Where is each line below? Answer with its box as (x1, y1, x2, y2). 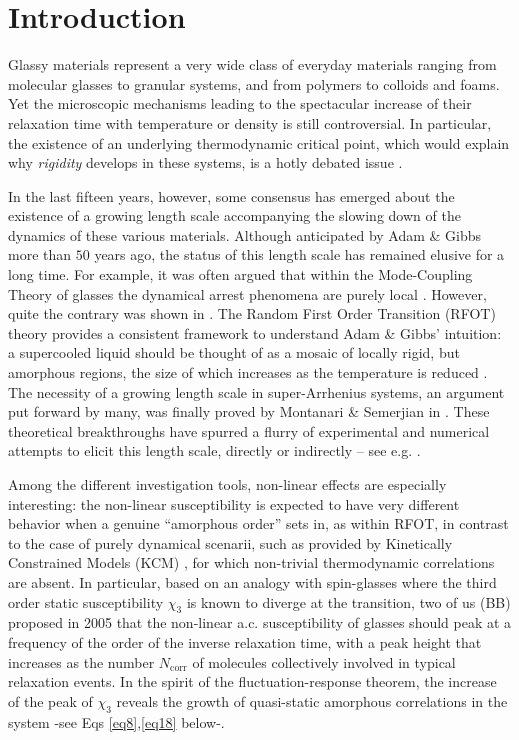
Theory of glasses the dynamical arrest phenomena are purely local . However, (8, 283, 487, 304)
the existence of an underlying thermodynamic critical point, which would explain (8, 132, 510, 153)
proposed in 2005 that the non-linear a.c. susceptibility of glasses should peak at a (8, 612, 512, 633)
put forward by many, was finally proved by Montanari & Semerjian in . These (8, 401, 490, 422)
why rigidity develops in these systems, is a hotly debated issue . (8, 152, 403, 173)
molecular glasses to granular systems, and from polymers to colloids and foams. (8, 73, 500, 94)
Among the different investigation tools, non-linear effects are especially (8, 474, 447, 494)
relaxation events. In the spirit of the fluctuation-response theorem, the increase (8, 671, 497, 692)
